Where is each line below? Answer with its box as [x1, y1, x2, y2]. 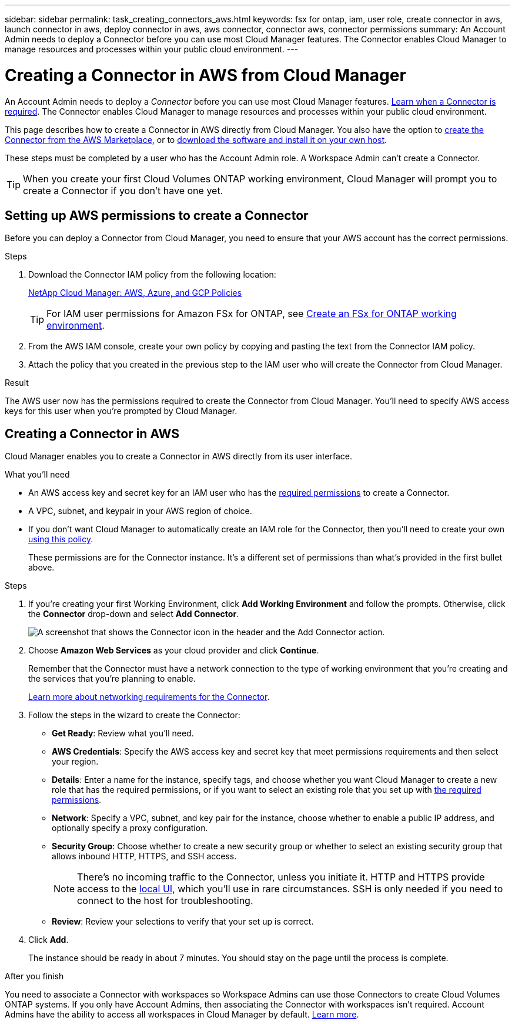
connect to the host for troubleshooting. [77, 895, 253, 907]
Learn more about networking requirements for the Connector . [28, 692, 270, 702]
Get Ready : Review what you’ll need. [52, 728, 194, 739]
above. [28, 562, 55, 573]
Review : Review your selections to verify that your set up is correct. [52, 916, 314, 927]
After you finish [5, 971, 64, 982]
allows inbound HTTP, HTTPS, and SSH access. [52, 851, 237, 862]
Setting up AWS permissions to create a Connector [5, 208, 309, 223]
